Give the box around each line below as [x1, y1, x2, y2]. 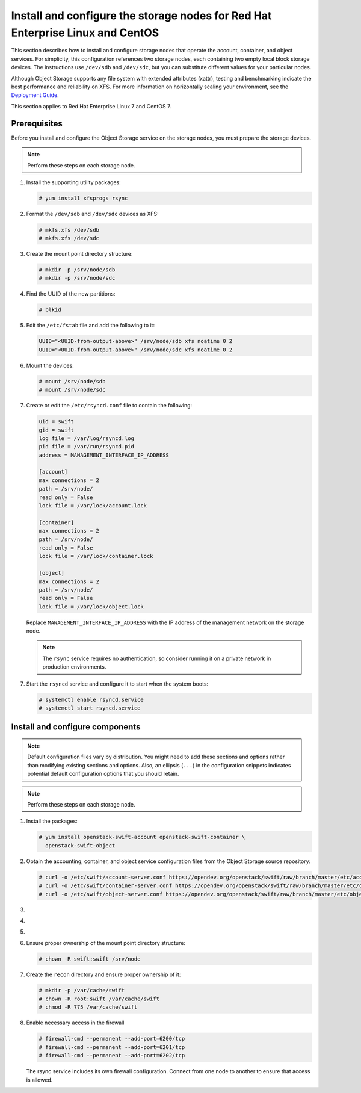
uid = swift [39, 418, 75, 425]
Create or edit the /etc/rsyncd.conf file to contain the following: [26, 402, 193, 409]
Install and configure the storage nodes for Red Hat [11, 9, 272, 22]
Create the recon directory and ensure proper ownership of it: [26, 971, 181, 978]
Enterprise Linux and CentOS [11, 26, 159, 39]
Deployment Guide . [11, 91, 60, 99]
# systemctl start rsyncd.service [39, 705, 141, 711]
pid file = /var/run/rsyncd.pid [39, 443, 135, 450]
